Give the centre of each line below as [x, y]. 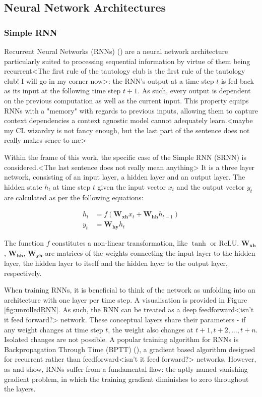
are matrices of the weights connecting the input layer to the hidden [150, 252]
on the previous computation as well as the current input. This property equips [126, 100]
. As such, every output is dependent [194, 91]
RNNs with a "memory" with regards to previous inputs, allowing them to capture [131, 110]
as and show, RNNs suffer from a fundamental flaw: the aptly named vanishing [126, 368]
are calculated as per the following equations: [74, 197]
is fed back [237, 80]
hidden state [23, 186]
